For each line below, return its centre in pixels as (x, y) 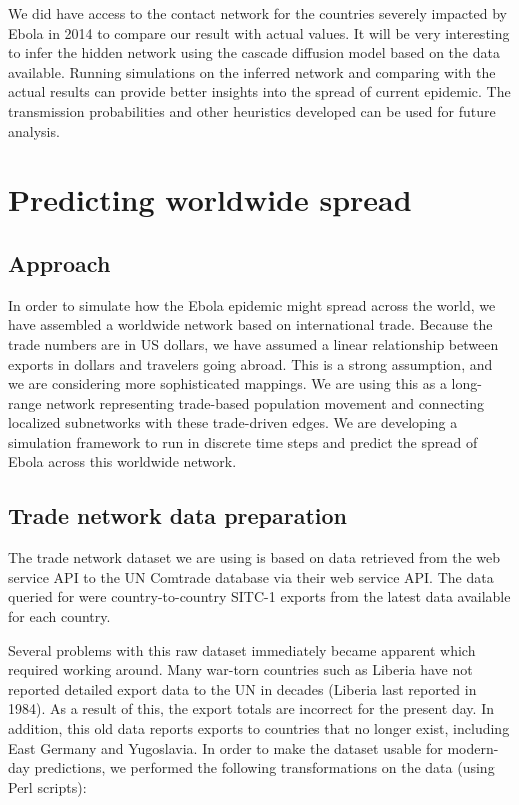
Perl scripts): (47, 786)
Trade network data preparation (178, 515)
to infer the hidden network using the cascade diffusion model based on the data (254, 52)
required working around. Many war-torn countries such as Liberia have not (240, 669)
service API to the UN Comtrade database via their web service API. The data (251, 576)
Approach (59, 262)
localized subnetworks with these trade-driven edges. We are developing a (233, 422)
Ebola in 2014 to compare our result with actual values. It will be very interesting (259, 32)
